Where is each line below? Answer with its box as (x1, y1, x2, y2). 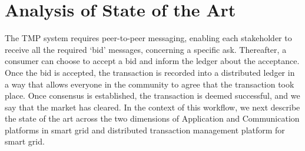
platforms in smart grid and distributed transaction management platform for (5, 123, 285, 136)
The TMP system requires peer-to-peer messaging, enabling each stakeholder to (5, 32, 292, 44)
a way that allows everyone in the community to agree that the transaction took (5, 78, 294, 90)
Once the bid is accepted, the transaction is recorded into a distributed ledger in (5, 66, 295, 78)
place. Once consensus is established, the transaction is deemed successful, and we (5, 89, 300, 102)
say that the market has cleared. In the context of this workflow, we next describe (5, 100, 300, 113)
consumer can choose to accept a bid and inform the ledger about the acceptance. (5, 55, 300, 67)
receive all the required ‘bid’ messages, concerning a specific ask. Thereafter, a (5, 43, 287, 55)
